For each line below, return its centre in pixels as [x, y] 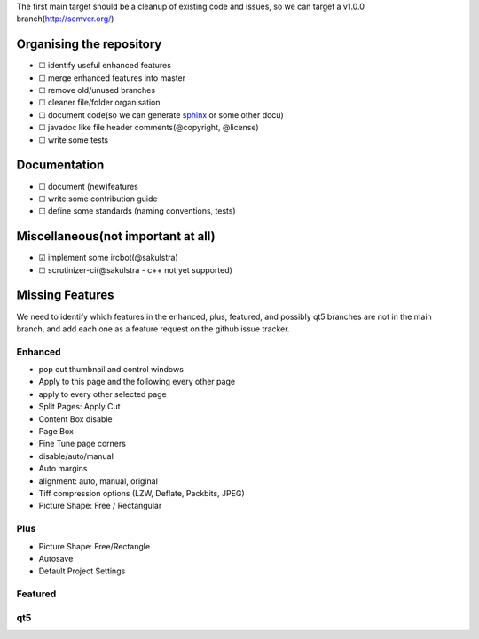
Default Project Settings [82, 571]
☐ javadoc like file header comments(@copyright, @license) [149, 128]
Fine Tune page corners [82, 444]
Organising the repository [89, 44]
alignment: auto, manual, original [98, 481]
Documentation [60, 165]
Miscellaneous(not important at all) [116, 236]
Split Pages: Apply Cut [79, 407]
